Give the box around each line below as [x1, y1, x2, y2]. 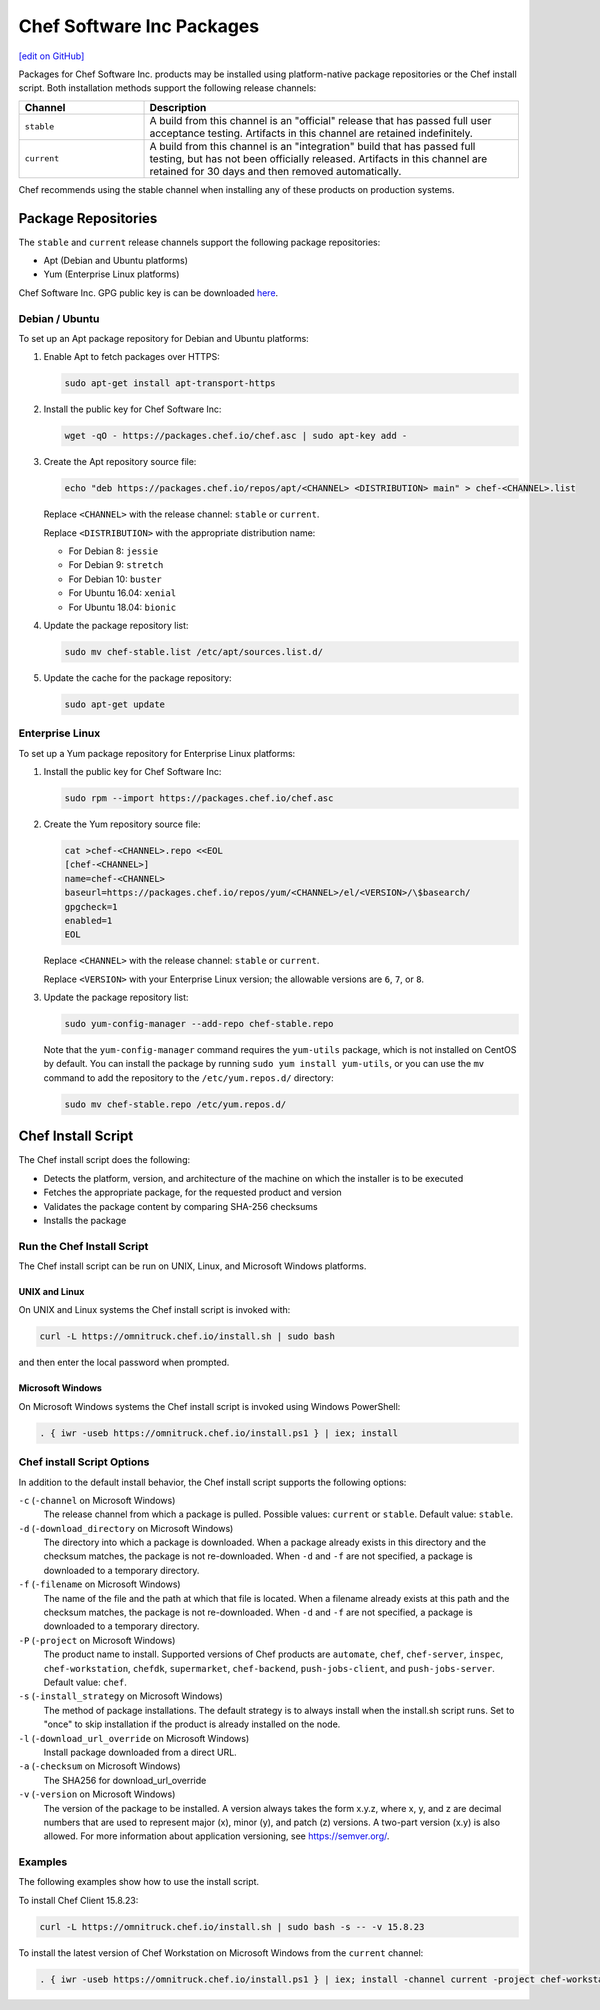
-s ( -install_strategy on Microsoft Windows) [18, 1690, 224, 1702]
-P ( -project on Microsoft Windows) [18, 1634, 176, 1646]
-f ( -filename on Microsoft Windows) [18, 1578, 181, 1590]
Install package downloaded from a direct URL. [43, 1746, 237, 1758]
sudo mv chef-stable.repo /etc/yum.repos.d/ [64, 1098, 287, 1110]
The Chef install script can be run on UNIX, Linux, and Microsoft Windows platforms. [18, 1260, 367, 1272]
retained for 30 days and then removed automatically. [149, 164, 402, 178]
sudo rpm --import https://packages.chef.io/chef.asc [64, 793, 334, 804]
